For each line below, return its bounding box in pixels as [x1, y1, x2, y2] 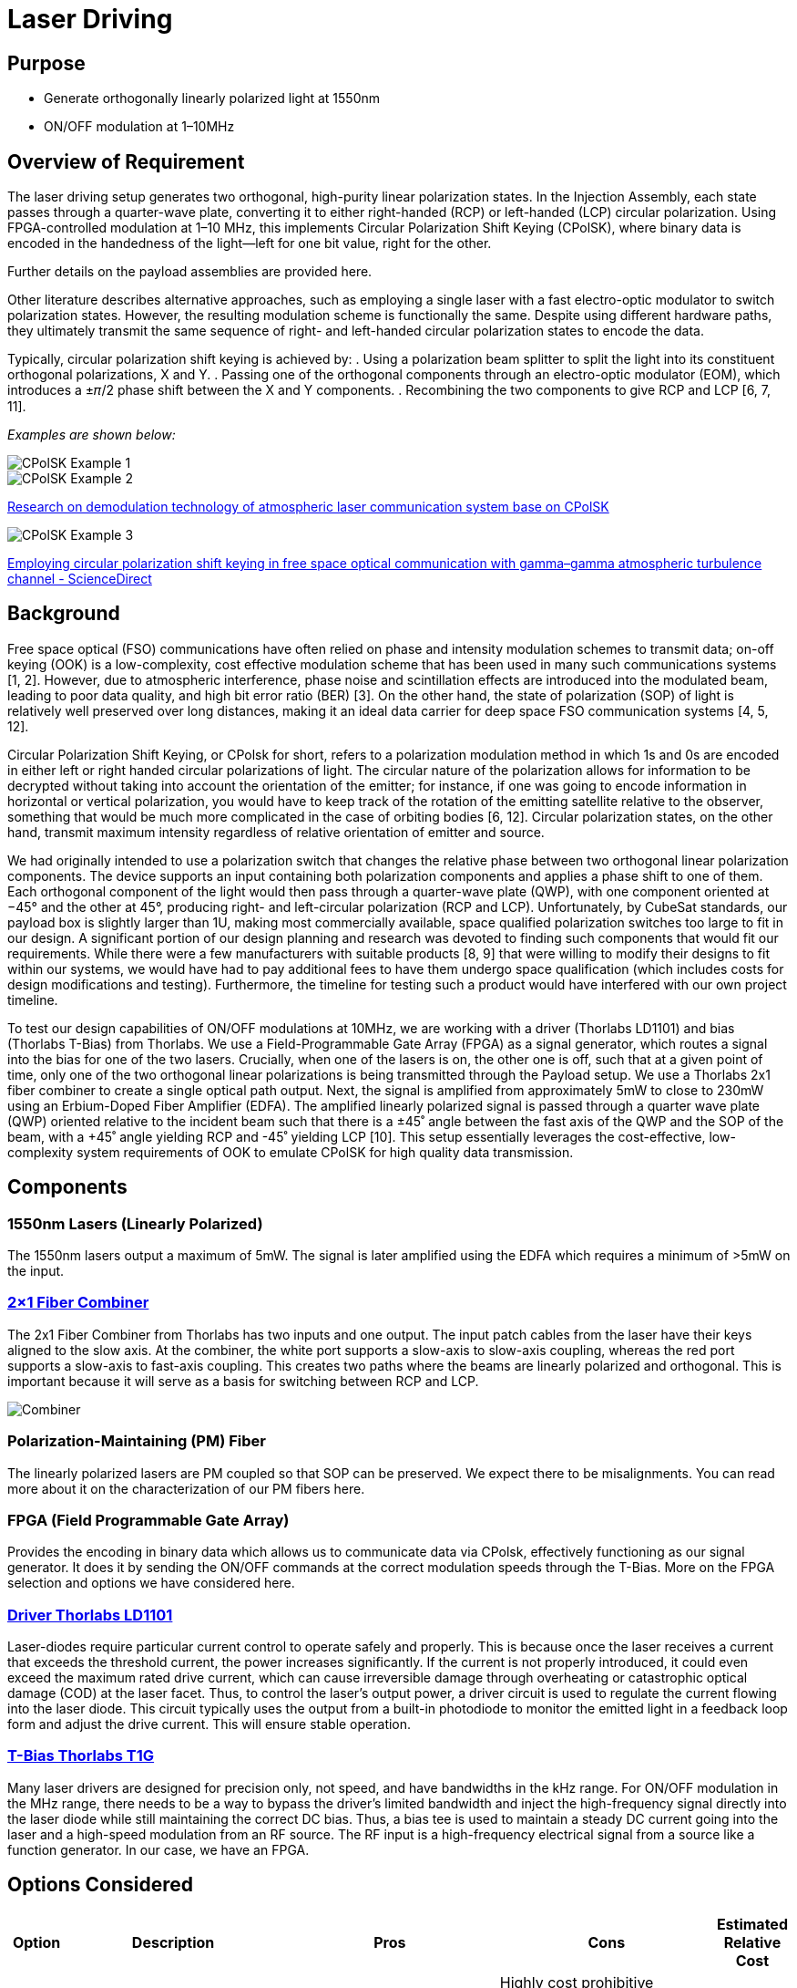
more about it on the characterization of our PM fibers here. [7, 1480, 365, 1496]
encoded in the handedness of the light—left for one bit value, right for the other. [7, 235, 492, 252]
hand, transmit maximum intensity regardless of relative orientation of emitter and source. [7, 823, 545, 840]
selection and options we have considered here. [7, 1575, 295, 1591]
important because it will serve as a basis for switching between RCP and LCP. [7, 1372, 479, 1389]
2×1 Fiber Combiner [7, 1293, 149, 1312]
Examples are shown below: [7, 427, 176, 443]
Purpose [7, 51, 86, 75]
